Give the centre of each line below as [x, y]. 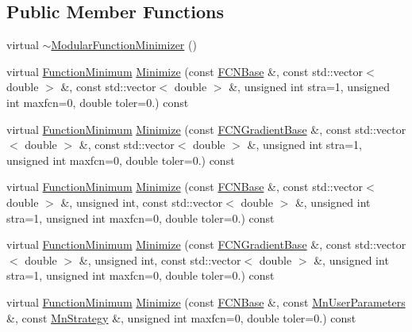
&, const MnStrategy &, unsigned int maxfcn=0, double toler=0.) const [181, 317]
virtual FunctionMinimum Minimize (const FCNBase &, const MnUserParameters [206, 301]
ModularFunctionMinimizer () [124, 45]
